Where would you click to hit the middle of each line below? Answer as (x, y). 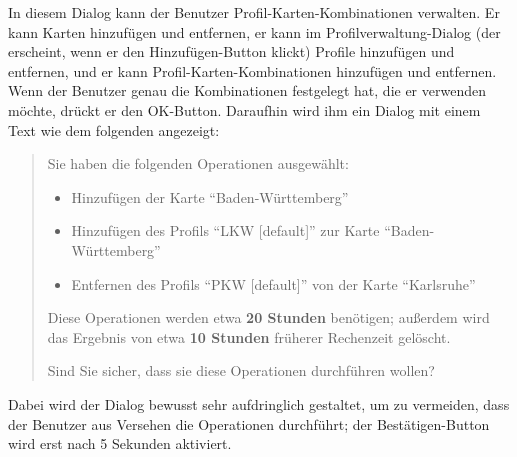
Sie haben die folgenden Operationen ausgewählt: (198, 163)
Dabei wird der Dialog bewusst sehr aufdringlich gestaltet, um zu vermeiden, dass (259, 403)
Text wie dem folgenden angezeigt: (114, 129)
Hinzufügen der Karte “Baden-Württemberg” (210, 196)
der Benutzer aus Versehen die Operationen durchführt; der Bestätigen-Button (249, 423)
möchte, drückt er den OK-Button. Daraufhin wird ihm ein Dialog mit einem (244, 109)
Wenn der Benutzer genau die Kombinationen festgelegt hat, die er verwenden (247, 90)
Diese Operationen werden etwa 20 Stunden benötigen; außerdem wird (268, 317)
